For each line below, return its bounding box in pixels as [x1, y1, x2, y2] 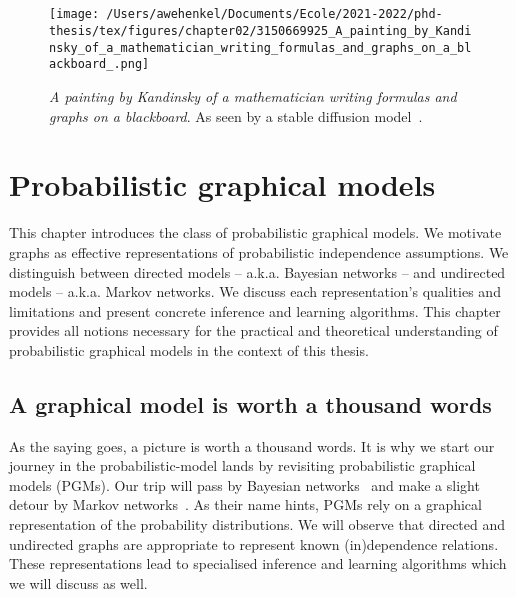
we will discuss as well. [9, 572, 148, 593]
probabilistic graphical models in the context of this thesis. [9, 339, 369, 360]
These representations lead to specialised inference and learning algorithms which [9, 553, 507, 574]
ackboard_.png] [49, 57, 150, 72]
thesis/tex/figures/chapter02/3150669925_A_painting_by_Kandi [49, 24, 472, 39]
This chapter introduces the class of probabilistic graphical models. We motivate [9, 222, 502, 243]
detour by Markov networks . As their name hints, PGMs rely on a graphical [9, 494, 482, 515]
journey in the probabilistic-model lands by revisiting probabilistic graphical [9, 455, 476, 476]
